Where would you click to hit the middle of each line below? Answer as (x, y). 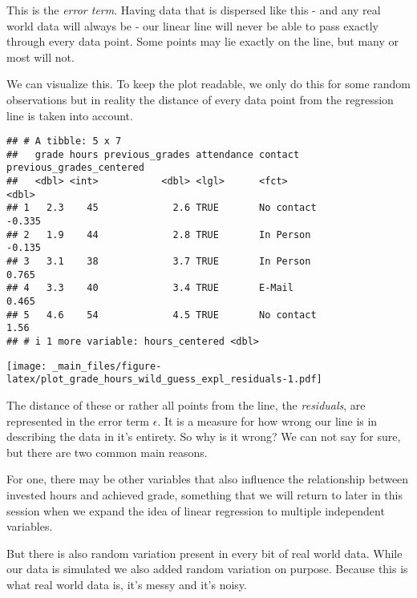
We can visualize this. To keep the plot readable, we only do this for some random (209, 84)
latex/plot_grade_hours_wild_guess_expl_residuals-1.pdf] (164, 380)
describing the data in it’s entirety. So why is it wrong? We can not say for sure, (204, 436)
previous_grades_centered (75, 168)
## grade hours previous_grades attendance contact (153, 154)
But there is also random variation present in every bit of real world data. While (204, 553)
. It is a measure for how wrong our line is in (267, 420)
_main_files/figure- (107, 366)
